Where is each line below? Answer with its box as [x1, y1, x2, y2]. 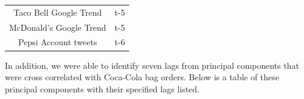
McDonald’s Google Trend [9, 21, 106, 33]
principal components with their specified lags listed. [5, 82, 200, 95]
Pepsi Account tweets [18, 36, 97, 48]
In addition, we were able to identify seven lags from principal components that [5, 59, 299, 71]
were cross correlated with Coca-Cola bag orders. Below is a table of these [5, 71, 279, 83]
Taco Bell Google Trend [13, 5, 102, 18]
